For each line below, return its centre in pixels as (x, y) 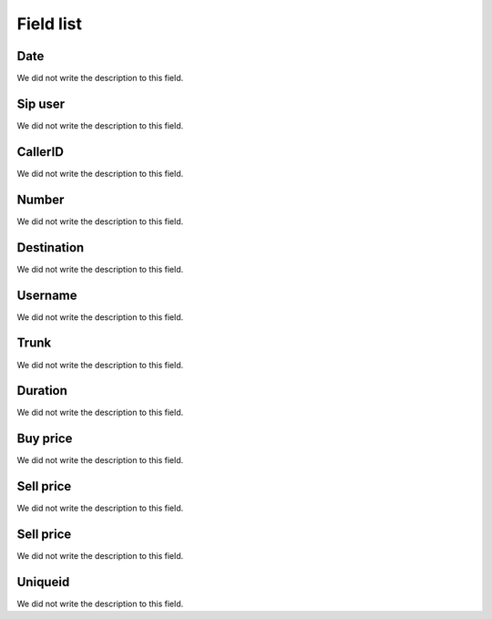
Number (41, 199)
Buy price (45, 439)
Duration (42, 391)
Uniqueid (43, 582)
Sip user (41, 103)
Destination (51, 248)
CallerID (40, 152)
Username (47, 295)
